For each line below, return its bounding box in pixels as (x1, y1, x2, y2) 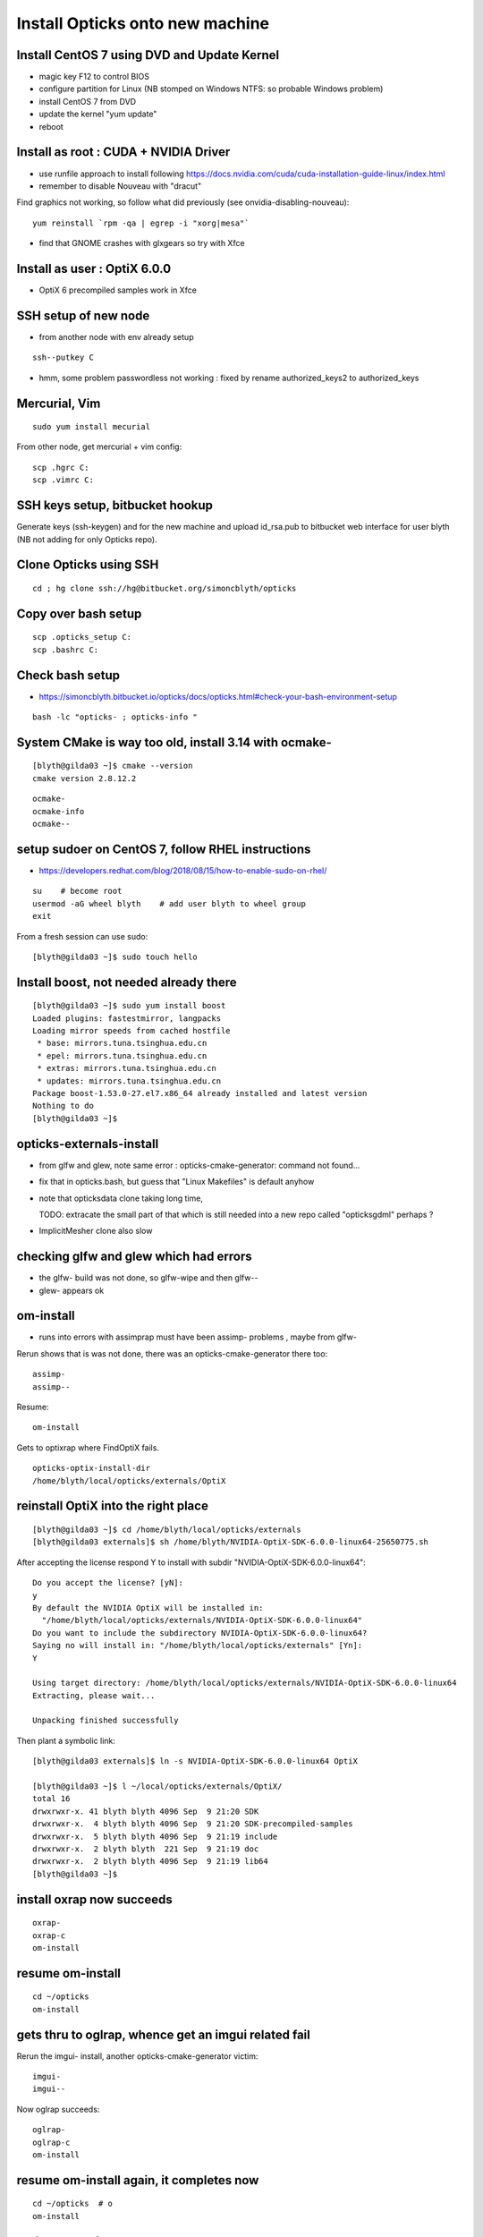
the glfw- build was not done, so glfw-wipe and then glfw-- (38, 1272, 258, 1283)
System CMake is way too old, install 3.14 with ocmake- (16, 735, 333, 750)
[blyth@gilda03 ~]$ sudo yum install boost (32, 1000, 226, 1011)
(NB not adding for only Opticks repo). (16, 533, 157, 545)
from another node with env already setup (38, 331, 194, 342)
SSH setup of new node (16, 308, 150, 323)
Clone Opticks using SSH (16, 557, 159, 573)
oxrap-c (32, 1930, 66, 1941)
